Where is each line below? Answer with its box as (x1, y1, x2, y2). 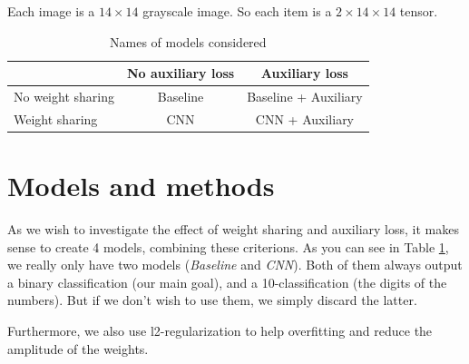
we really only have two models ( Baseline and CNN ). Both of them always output (7, 255, 463, 274)
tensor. (399, 2, 438, 20)
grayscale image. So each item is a (142, 2, 332, 20)
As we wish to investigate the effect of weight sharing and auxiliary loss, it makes (7, 220, 459, 239)
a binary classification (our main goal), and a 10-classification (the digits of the (7, 272, 447, 291)
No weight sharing (14, 87, 114, 106)
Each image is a (7, 2, 95, 20)
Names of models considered (110, 32, 267, 51)
